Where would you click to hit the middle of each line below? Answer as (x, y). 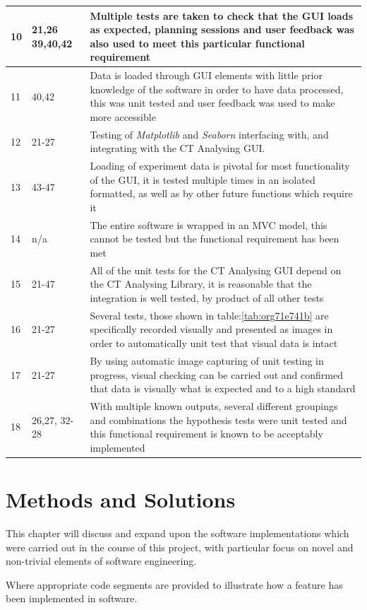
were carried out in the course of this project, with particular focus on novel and (180, 547)
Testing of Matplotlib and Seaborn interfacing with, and (209, 134)
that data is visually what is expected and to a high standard (223, 388)
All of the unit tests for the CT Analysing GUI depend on (216, 270)
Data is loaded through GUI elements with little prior (206, 75)
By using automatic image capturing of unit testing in (207, 360)
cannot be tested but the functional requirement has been (215, 239)
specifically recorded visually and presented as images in (211, 329)
